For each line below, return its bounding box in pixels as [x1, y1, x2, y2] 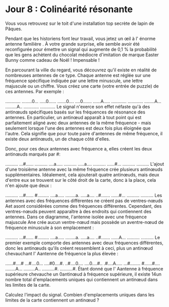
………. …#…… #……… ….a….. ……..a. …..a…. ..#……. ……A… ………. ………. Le [5, 234, 160, 240]
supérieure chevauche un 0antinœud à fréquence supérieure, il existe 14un [5, 271, 161, 277]
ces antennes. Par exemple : [5, 88, 64, 94]
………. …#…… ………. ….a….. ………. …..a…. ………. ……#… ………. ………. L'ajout [5, 161, 164, 167]
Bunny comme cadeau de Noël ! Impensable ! [5, 57, 100, 63]
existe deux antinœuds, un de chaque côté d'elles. [5, 136, 110, 142]
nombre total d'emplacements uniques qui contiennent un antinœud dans [5, 276, 158, 282]
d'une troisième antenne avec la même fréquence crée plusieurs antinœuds [5, 166, 163, 172]
